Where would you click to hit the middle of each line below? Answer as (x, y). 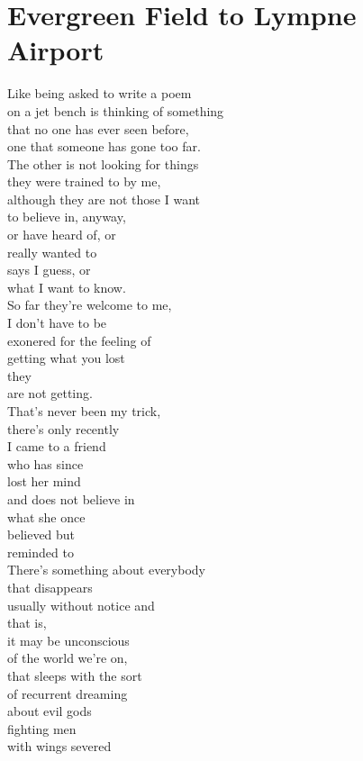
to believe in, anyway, (67, 217)
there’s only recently (64, 428)
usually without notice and (81, 605)
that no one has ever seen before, (98, 128)
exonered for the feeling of (79, 340)
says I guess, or (49, 270)
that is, (27, 623)
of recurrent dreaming (68, 693)
